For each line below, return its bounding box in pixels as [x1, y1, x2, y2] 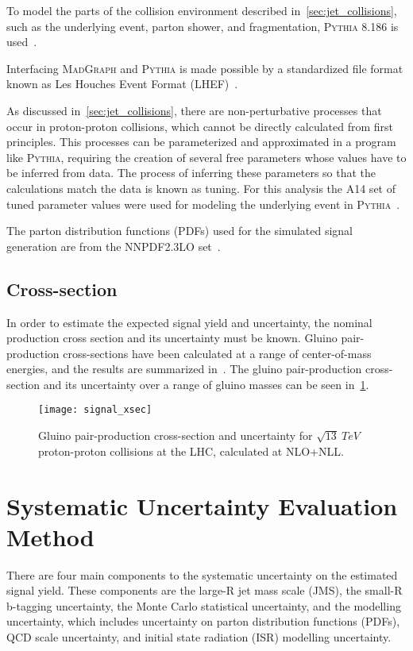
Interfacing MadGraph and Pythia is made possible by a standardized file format [6, 60, 403, 76]
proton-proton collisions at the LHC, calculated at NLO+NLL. [38, 442, 344, 459]
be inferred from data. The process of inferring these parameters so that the [6, 164, 376, 181]
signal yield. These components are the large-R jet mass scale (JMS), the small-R [6, 582, 403, 599]
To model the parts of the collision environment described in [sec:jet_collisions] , [6, 2, 397, 18]
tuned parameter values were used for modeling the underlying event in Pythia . [6, 195, 400, 212]
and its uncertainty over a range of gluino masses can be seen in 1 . [43, 376, 369, 392]
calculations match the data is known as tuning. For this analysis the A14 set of [6, 179, 396, 196]
